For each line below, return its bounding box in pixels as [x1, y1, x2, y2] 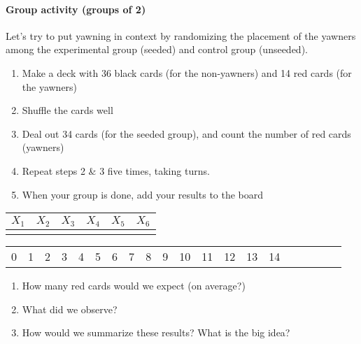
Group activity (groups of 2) [6, 1, 146, 16]
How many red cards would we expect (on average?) [22, 278, 246, 293]
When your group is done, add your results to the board [22, 187, 264, 201]
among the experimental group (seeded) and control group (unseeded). [6, 42, 308, 57]
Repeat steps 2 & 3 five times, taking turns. [22, 163, 210, 178]
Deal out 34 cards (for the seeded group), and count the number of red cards [22, 126, 351, 141]
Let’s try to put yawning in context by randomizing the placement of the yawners [6, 28, 356, 43]
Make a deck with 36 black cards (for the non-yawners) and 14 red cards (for [22, 65, 352, 80]
